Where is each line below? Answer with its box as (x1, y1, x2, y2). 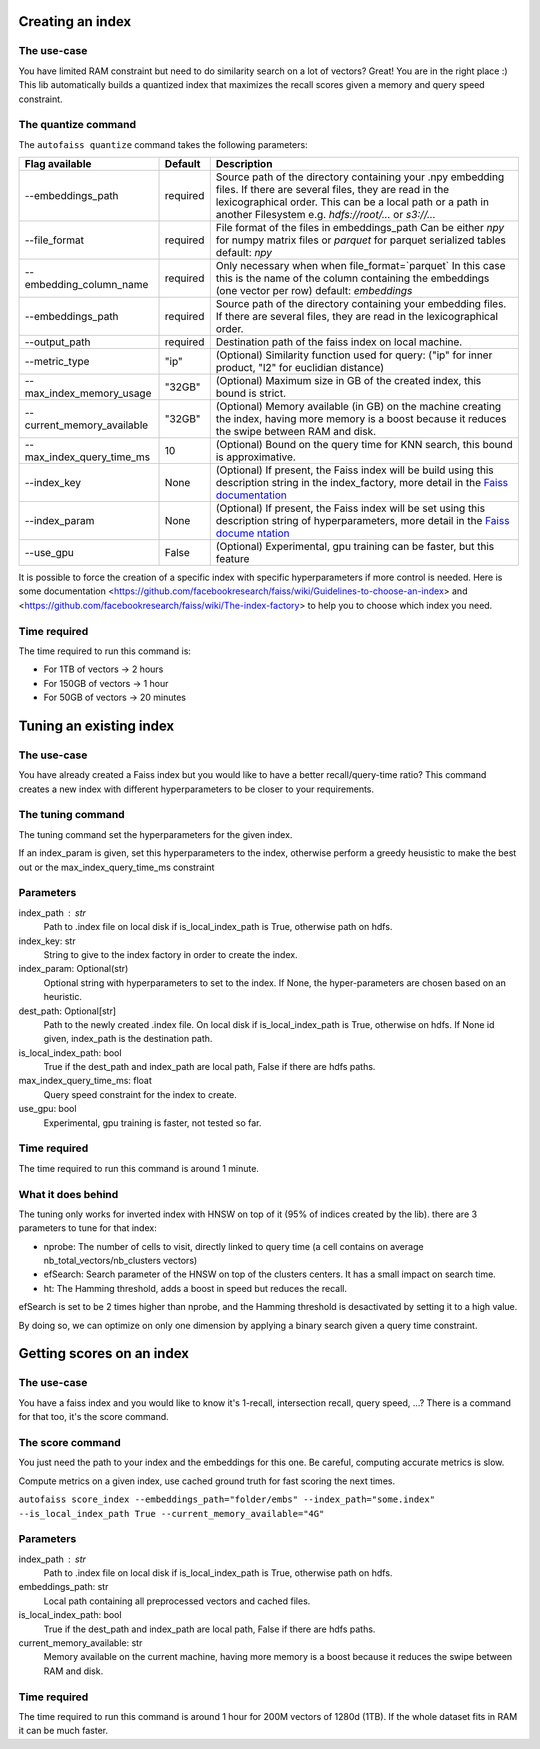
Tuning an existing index (18, 717, 175, 734)
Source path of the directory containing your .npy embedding (215, 170, 505, 184)
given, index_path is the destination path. (43, 1033, 213, 1045)
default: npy (215, 246, 273, 260)
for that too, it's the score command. (18, 1411, 169, 1423)
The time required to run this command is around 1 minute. (18, 1162, 260, 1174)
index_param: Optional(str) (18, 963, 129, 975)
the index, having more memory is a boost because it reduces (215, 412, 507, 426)
